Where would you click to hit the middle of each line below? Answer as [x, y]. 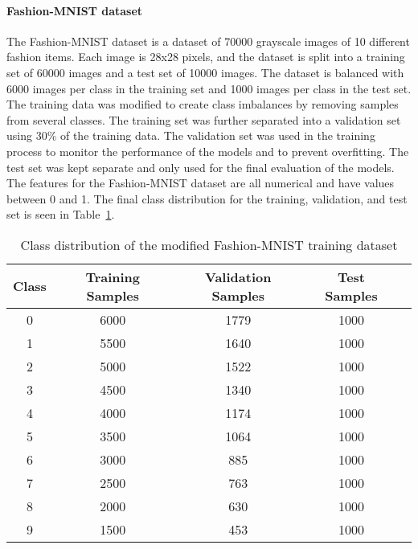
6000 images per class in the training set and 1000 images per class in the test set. [209, 88]
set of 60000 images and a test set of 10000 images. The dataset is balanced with [205, 72]
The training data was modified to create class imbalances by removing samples [203, 104]
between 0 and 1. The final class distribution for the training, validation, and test [207, 198]
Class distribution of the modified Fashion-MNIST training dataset [209, 244]
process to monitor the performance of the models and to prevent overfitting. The [208, 151]
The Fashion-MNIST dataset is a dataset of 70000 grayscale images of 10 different [208, 41]
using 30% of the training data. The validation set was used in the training [191, 135]
